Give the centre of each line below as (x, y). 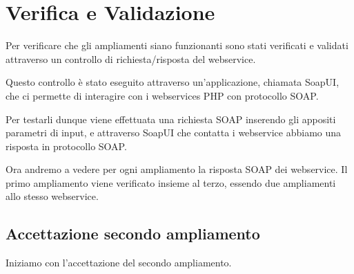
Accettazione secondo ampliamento (133, 234)
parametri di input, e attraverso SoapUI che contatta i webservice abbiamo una (174, 133)
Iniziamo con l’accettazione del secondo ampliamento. (119, 263)
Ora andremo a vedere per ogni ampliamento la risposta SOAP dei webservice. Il (177, 169)
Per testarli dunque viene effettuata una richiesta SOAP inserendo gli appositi (171, 119)
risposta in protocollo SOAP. (66, 146)
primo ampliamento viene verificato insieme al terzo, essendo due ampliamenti (171, 182)
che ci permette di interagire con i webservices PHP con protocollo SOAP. (162, 95)
